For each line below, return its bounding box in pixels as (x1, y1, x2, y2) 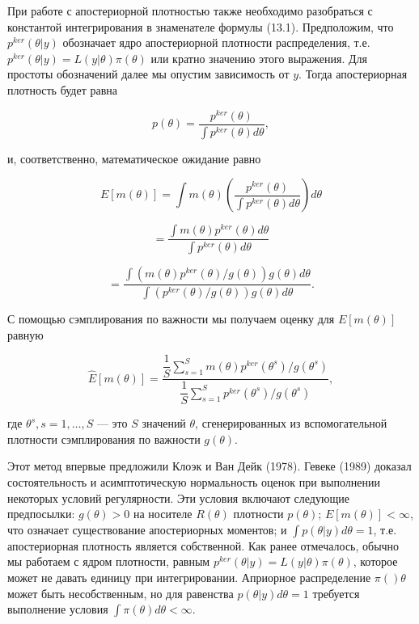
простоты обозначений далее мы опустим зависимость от (7, 65, 290, 82)
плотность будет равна (7, 81, 117, 98)
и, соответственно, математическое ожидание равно (7, 150, 261, 167)
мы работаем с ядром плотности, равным (7, 553, 210, 570)
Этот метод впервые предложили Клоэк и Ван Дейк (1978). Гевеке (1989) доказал (7, 457, 412, 474)
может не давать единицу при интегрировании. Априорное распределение (7, 568, 371, 585)
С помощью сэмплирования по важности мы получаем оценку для (7, 310, 335, 327)
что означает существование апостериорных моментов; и (7, 521, 287, 538)
